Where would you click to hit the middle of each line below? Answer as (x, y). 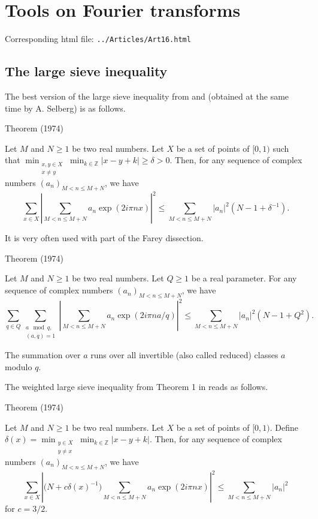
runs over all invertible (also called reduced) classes (184, 355)
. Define (284, 427)
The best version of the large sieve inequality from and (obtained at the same (147, 96)
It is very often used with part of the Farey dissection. (104, 238)
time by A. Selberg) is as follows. (65, 108)
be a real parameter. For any (244, 278)
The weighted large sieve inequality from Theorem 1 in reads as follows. (137, 387)
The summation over (43, 355)
